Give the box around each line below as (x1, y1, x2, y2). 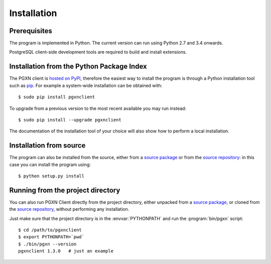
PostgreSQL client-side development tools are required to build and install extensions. (9, 49, 187, 55)
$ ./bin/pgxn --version (18, 241, 77, 247)
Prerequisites (9, 27, 52, 35)
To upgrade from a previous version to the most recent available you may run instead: (9, 105, 187, 111)
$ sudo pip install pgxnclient (18, 94, 95, 100)
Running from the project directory (9, 186, 120, 194)
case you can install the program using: (9, 161, 91, 168)
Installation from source (9, 141, 86, 150)
